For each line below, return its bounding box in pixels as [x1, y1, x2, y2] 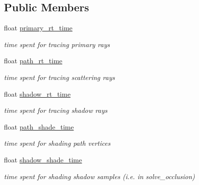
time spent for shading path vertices [4, 138, 111, 148]
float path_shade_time [4, 121, 74, 132]
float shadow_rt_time [4, 88, 71, 99]
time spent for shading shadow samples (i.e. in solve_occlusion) [4, 171, 195, 181]
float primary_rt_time [4, 23, 73, 33]
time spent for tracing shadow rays [4, 105, 107, 115]
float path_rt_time [4, 55, 63, 66]
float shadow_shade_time [4, 154, 82, 164]
